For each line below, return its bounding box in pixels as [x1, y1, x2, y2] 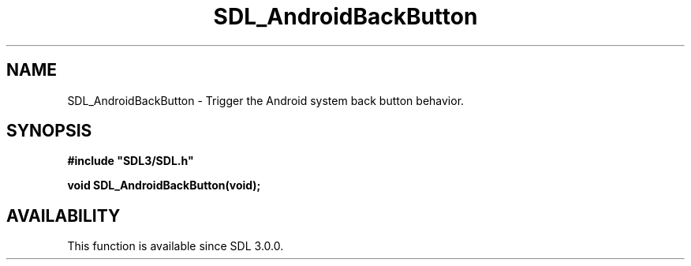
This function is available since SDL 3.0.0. [67, 239, 284, 253]
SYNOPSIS [6, 121, 92, 141]
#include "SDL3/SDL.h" [67, 154, 194, 168]
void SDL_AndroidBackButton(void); [67, 178, 261, 193]
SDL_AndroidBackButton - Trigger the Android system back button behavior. [67, 93, 465, 107]
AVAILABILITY [6, 205, 121, 226]
